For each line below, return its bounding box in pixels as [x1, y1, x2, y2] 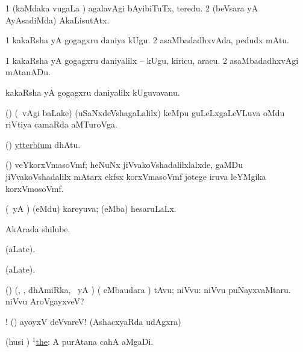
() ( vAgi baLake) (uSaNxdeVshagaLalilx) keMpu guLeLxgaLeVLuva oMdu [5, 106, 285, 119]
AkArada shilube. [5, 222, 70, 235]
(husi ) [5, 335, 30, 348]
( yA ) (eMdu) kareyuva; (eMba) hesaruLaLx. [5, 202, 176, 215]
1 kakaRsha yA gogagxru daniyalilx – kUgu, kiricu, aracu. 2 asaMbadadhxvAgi [5, 54, 299, 66]
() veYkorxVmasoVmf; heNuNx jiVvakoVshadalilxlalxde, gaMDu [5, 158, 243, 171]
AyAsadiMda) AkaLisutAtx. [5, 13, 110, 26]
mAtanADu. [5, 66, 51, 78]
